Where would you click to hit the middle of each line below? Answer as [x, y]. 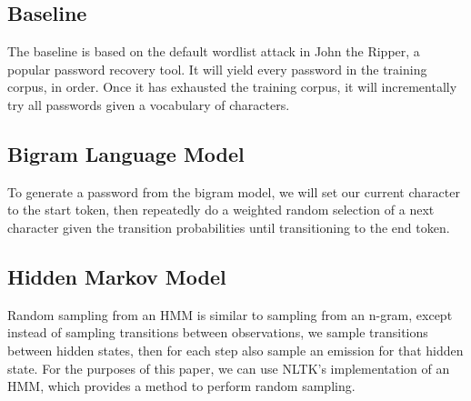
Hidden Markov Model [117, 276]
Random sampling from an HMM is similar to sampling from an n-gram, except [230, 314]
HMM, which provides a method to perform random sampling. [181, 386]
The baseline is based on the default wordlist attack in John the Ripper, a [214, 51]
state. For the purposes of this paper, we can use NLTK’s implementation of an [229, 368]
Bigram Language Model [126, 153]
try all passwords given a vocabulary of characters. [149, 104]
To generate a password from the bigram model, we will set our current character [234, 191]
